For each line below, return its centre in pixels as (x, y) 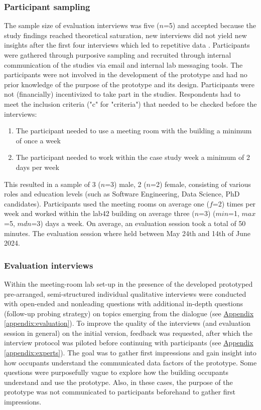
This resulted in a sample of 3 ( (52, 184)
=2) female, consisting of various (201, 184)
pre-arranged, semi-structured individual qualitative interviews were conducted (125, 293)
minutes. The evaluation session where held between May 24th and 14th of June (127, 233)
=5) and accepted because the (210, 25)
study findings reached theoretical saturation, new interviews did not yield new (125, 35)
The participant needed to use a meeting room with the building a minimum (134, 131)
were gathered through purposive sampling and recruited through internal (118, 55)
